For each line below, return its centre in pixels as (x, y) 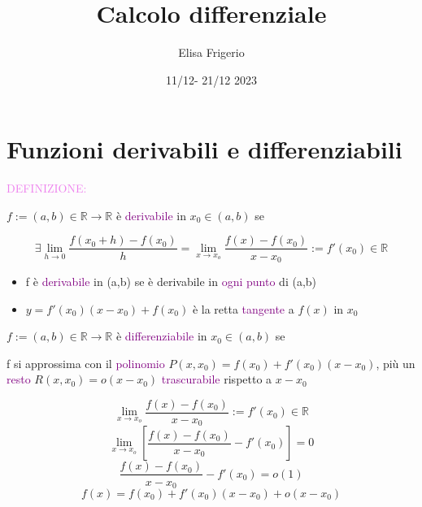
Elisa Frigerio (211, 52)
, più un (396, 363)
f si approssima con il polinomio (86, 363)
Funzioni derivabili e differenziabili (204, 149)
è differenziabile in (161, 336)
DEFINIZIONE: (47, 188)
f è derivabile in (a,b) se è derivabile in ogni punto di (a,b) (171, 281)
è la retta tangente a (243, 308)
